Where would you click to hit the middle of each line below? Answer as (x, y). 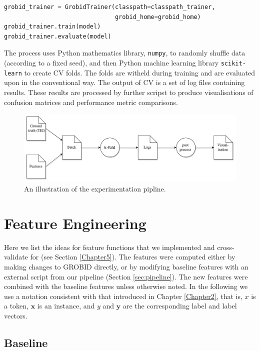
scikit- (233, 64)
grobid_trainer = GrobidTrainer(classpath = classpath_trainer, (110, 7)
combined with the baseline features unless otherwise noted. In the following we (126, 286)
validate (16, 257)
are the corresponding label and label (180, 306)
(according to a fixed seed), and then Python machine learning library (111, 63)
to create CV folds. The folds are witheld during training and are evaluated (140, 72)
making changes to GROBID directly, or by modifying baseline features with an (126, 267)
